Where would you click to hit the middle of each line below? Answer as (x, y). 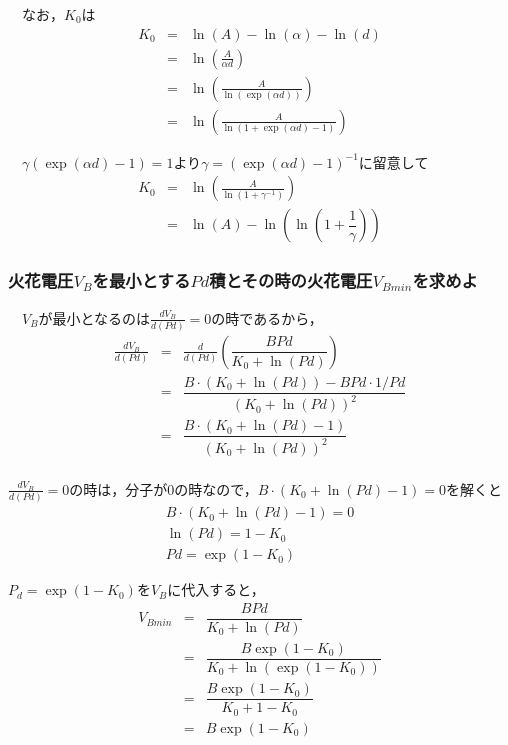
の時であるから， (267, 317)
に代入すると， (216, 589)
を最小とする (141, 280)
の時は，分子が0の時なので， (163, 488)
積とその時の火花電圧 (291, 280)
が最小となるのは (94, 317)
